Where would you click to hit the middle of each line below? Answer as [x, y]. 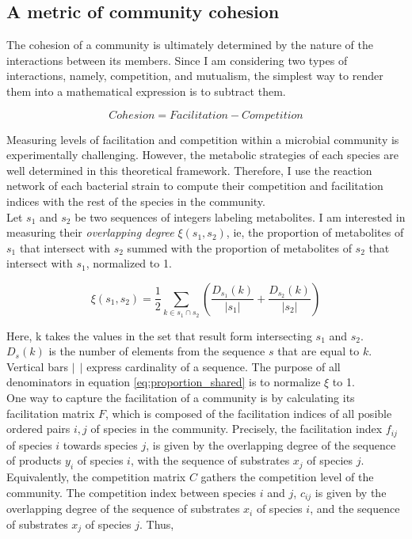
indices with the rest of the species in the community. [136, 201]
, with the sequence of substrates [210, 460]
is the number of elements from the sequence [157, 351]
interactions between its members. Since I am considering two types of [177, 60]
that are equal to [319, 351]
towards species [100, 444]
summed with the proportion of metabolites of [239, 247]
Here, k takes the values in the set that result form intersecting [159, 335]
